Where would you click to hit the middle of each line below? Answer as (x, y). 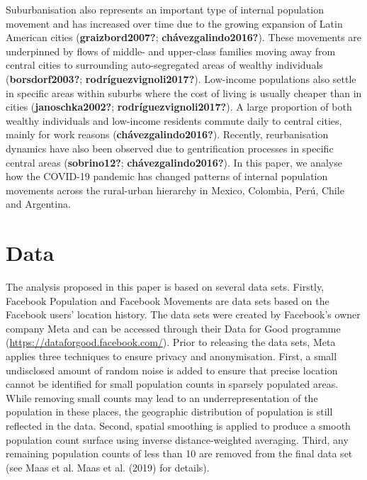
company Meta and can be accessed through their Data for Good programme (173, 328)
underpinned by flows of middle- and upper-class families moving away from (171, 51)
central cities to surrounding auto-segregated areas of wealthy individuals (164, 65)
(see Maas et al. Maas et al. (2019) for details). (108, 467)
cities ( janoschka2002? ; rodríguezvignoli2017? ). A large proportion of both (179, 107)
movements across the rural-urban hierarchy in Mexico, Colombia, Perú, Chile (175, 190)
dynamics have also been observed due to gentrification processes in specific (170, 148)
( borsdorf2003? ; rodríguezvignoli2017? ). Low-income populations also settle (181, 78)
